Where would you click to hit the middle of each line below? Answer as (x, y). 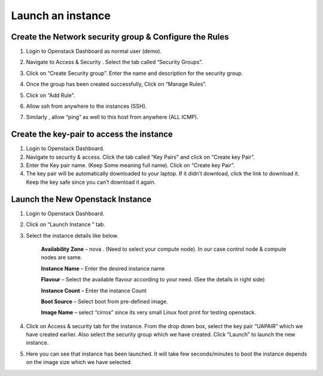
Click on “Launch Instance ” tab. (66, 225)
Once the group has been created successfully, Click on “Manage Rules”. (116, 84)
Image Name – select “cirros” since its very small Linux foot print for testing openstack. (149, 313)
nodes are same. (62, 257)
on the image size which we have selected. (79, 362)
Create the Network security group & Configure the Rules (120, 37)
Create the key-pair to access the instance (92, 134)
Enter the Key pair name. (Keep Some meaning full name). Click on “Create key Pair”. (130, 165)
